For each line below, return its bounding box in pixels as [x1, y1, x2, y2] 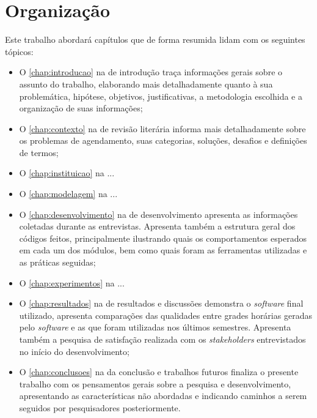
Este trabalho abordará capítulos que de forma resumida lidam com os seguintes [5, 33, 305, 46]
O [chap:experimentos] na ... [19, 276, 125, 289]
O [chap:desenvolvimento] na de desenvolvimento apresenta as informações [19, 207, 298, 220]
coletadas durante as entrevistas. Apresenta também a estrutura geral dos [19, 220, 296, 233]
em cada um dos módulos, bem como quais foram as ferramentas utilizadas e [19, 244, 307, 256]
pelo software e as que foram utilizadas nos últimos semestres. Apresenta [19, 321, 291, 334]
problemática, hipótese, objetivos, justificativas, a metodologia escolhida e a [19, 89, 302, 102]
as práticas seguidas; [19, 256, 96, 269]
